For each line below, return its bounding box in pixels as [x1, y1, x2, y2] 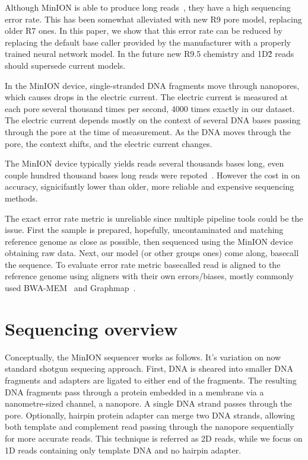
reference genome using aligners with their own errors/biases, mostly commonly [5, 270, 294, 282]
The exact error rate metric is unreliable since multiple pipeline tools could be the [5, 212, 303, 224]
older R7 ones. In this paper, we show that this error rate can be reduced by [5, 24, 282, 37]
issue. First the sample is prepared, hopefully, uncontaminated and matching [5, 223, 284, 236]
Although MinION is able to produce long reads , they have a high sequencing [5, 1, 291, 13]
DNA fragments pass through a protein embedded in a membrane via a [5, 385, 264, 398]
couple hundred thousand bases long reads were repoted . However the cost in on [5, 168, 300, 181]
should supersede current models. [5, 59, 126, 71]
